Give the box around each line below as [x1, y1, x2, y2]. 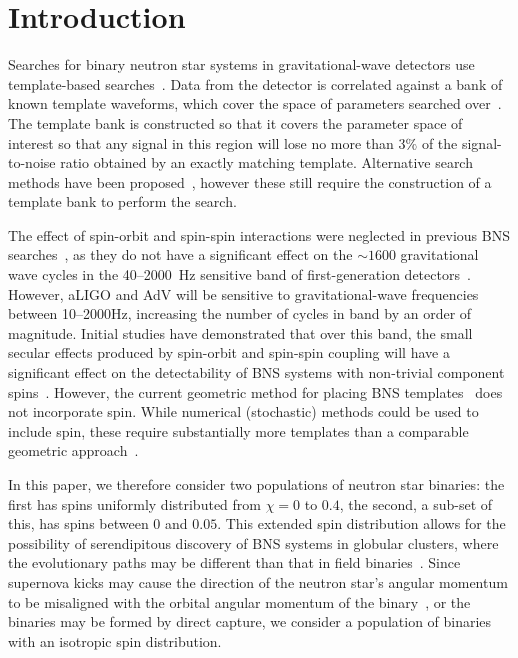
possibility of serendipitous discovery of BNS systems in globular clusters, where [8, 532, 499, 553]
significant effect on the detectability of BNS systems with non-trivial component [8, 362, 505, 383]
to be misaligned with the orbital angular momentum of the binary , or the [8, 591, 471, 612]
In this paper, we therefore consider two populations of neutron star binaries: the [8, 474, 505, 494]
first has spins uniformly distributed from [8, 493, 261, 514]
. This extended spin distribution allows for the [217, 513, 506, 534]
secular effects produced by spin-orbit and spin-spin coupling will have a [8, 342, 450, 363]
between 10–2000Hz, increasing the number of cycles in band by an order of [8, 303, 472, 324]
